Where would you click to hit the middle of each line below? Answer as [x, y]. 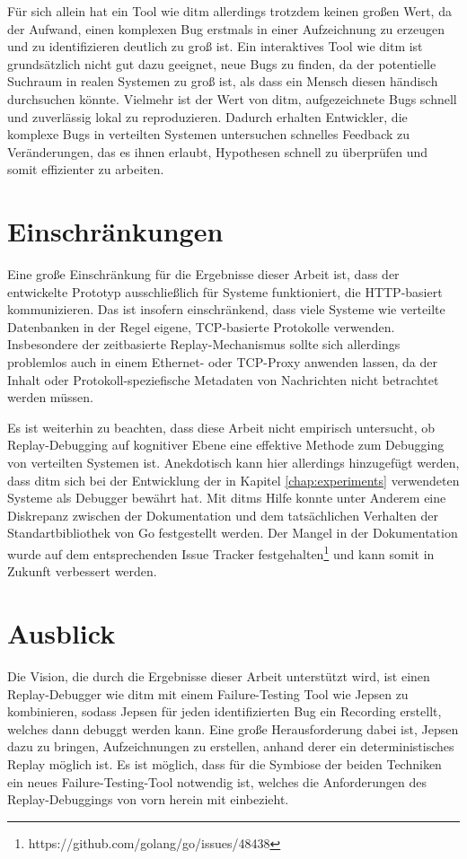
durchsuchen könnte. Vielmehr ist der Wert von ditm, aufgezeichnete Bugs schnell [232, 98]
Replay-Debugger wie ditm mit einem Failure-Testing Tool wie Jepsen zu [208, 693]
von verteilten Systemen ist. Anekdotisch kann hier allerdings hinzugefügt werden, [233, 462]
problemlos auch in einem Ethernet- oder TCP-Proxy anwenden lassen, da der [222, 362]
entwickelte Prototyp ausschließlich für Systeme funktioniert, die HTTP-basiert [225, 291]
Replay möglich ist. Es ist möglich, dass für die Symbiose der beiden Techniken [225, 763]
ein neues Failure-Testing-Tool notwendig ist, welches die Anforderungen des [217, 781]
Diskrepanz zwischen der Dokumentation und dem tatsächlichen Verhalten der [223, 515]
